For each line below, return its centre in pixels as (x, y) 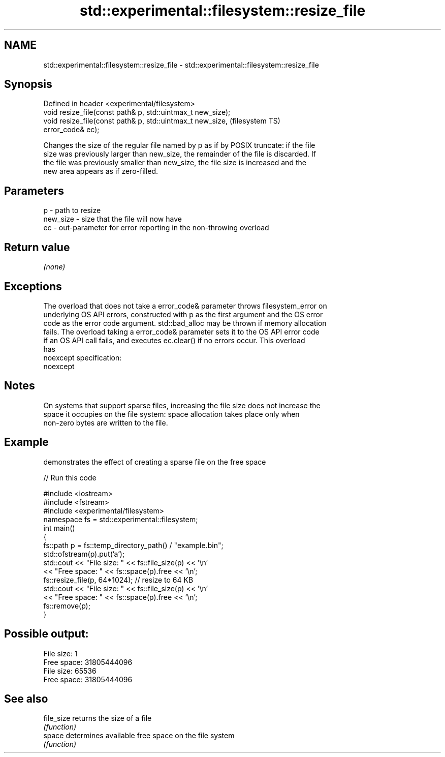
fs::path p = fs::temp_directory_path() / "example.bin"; (133, 545)
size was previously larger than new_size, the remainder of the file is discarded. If (180, 154)
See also (26, 699)
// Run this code (70, 477)
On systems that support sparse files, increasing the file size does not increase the (182, 405)
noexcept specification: (83, 357)
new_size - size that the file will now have (113, 219)
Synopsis (28, 84)
